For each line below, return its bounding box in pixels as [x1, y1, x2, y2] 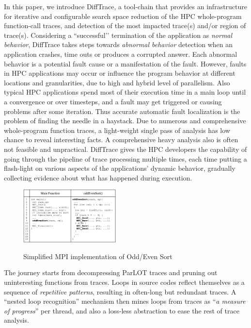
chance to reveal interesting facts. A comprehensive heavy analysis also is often [4, 134, 238, 145]
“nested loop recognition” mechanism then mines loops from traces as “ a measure [4, 296, 246, 306]
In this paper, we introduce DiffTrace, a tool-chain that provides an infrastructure [4, 1, 248, 11]
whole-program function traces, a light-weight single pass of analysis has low [4, 125, 230, 135]
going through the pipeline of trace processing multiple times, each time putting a [4, 153, 247, 164]
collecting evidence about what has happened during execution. [4, 172, 192, 182]
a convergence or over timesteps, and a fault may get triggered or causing [4, 96, 222, 106]
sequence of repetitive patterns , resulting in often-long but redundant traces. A [4, 286, 236, 296]
